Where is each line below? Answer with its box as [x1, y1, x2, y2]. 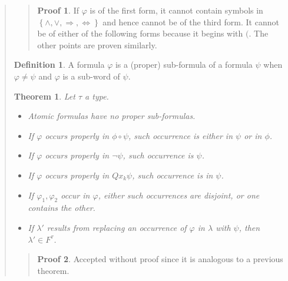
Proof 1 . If [37, 4, 80, 16]
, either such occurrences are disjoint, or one [98, 189, 260, 201]
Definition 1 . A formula [14, 58, 105, 71]
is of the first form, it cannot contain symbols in [90, 4, 263, 16]
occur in [61, 189, 90, 201]
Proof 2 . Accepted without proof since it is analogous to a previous [37, 253, 283, 265]
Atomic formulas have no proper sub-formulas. [28, 110, 196, 122]
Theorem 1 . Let [14, 90, 75, 102]
